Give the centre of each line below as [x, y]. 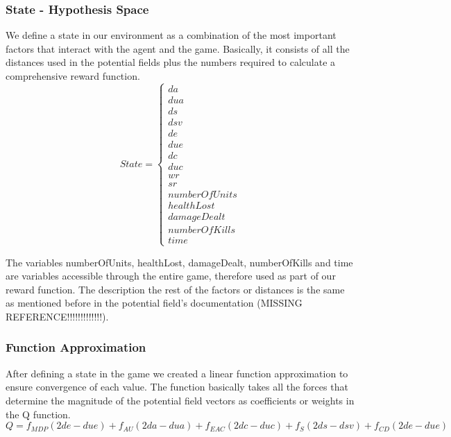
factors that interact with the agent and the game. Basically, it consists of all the [178, 48]
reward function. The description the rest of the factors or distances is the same [175, 289]
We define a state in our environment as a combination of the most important [171, 35]
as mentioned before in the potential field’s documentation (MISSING [154, 303]
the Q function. [38, 414]
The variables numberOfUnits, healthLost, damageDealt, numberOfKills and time [179, 262]
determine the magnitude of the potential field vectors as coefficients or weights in [180, 400]
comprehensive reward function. [73, 76]
